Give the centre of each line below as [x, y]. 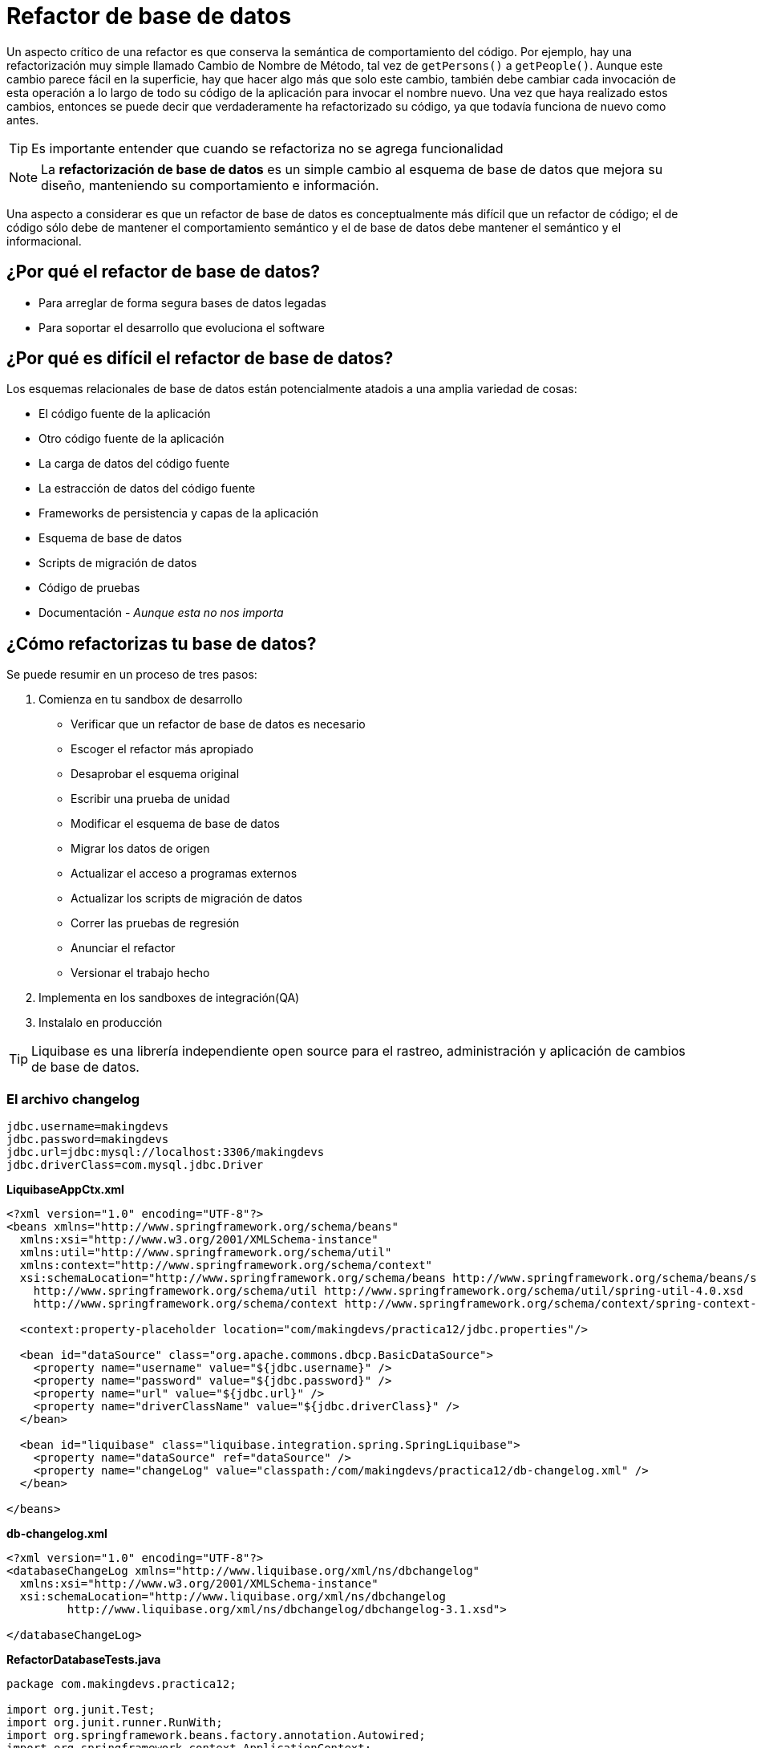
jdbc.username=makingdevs [88, 1127]
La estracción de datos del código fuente [147, 489]
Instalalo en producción [101, 1023]
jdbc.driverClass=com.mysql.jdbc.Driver [135, 1165]
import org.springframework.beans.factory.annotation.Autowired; [216, 1736]
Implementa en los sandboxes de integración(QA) [169, 998]
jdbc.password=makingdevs [88, 1140]
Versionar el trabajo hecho [140, 973]
